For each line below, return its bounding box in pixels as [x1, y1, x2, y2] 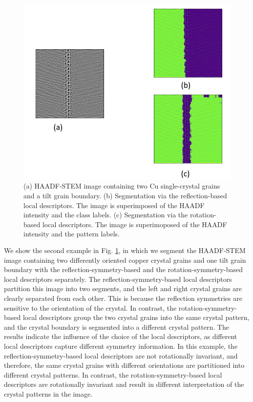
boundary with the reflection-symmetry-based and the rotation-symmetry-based [4, 264, 243, 275]
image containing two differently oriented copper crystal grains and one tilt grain [4, 254, 246, 265]
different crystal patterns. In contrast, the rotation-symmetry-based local [4, 369, 222, 380]
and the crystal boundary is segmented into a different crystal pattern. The [4, 321, 229, 332]
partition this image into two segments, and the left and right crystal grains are [4, 283, 242, 294]
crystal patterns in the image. [4, 388, 93, 399]
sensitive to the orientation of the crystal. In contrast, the [4, 302, 177, 313]
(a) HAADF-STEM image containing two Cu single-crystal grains [23, 181, 220, 191]
